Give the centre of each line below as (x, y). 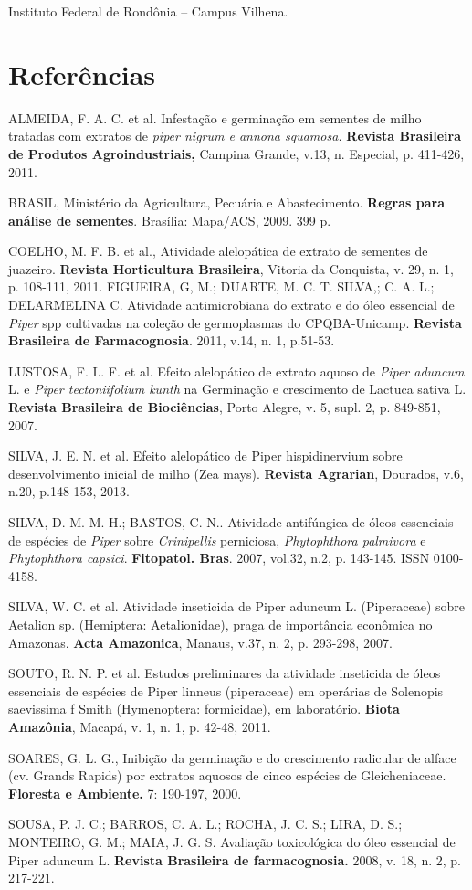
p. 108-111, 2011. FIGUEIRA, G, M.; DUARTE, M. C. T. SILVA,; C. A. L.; (221, 286)
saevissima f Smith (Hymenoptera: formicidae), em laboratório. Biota (204, 709)
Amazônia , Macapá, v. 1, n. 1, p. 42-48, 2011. (140, 726)
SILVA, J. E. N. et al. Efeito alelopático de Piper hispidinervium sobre (205, 456)
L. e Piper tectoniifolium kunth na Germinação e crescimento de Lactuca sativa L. (237, 389)
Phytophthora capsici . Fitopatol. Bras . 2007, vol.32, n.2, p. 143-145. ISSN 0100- (236, 558)
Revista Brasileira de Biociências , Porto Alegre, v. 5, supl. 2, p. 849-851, (225, 407)
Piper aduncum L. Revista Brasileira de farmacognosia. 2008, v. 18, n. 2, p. (235, 859)
